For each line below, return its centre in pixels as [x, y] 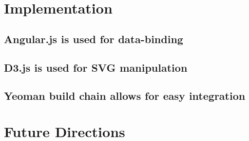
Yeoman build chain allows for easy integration [125, 96]
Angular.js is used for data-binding [94, 39]
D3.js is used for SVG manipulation [96, 67]
